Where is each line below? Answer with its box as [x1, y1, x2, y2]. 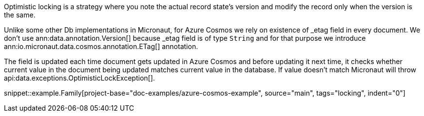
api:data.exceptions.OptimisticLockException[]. [4, 74, 155, 82]
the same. [4, 11, 36, 19]
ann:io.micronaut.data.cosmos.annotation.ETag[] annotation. [4, 42, 198, 50]
